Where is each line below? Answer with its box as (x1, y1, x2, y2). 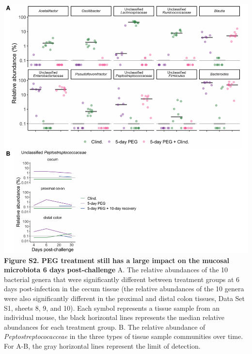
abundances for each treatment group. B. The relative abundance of (4, 321, 205, 332)
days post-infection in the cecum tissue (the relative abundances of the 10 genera (4, 283, 244, 294)
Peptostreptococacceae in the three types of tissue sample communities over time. (4, 331, 243, 341)
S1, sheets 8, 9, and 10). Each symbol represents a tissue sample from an (4, 302, 220, 313)
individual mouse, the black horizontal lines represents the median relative (4, 312, 225, 322)
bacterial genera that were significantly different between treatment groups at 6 (4, 274, 240, 284)
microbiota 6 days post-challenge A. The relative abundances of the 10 (4, 265, 228, 275)
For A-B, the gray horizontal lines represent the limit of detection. (4, 340, 201, 351)
